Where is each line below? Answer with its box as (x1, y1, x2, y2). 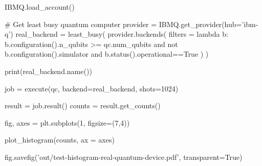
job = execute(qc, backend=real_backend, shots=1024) (5, 83, 179, 93)
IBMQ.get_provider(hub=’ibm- (159, 18, 258, 29)
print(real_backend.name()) (5, 65, 92, 76)
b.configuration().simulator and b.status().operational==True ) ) (5, 49, 209, 59)
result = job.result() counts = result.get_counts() (5, 100, 161, 111)
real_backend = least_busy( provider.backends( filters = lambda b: (15, 29, 228, 39)
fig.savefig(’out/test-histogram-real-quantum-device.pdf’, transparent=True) (5, 151, 243, 162)
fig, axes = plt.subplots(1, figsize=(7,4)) (5, 117, 130, 128)
